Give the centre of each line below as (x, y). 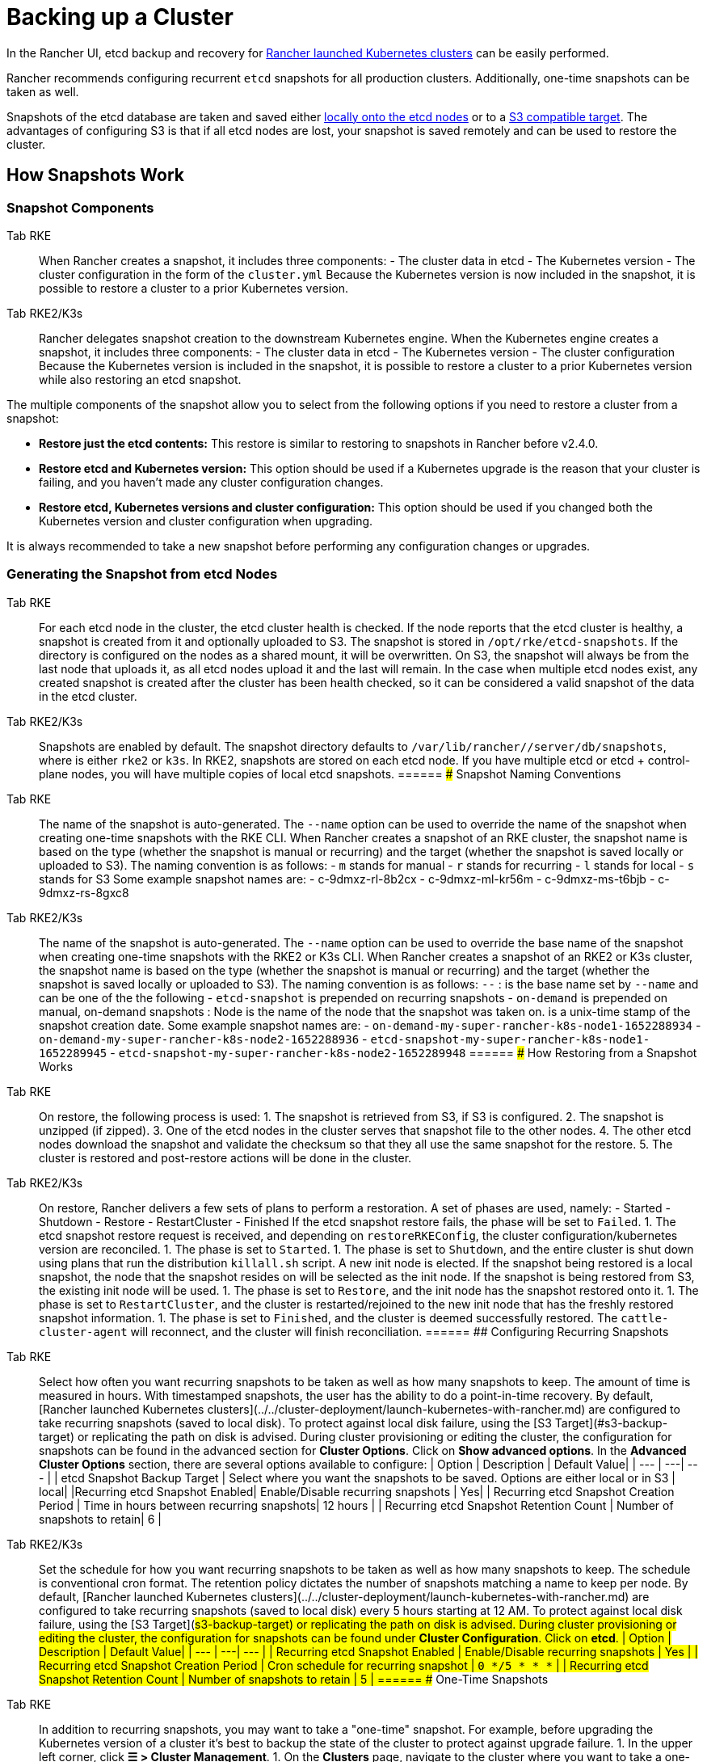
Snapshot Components (80, 207)
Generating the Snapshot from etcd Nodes (142, 574)
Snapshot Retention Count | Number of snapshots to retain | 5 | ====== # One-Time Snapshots (294, 1679)
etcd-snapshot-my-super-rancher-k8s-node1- (510, 1039)
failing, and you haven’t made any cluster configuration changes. (211, 482)
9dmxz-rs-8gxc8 (84, 892)
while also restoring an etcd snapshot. (140, 379)
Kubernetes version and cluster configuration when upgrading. (206, 521)
